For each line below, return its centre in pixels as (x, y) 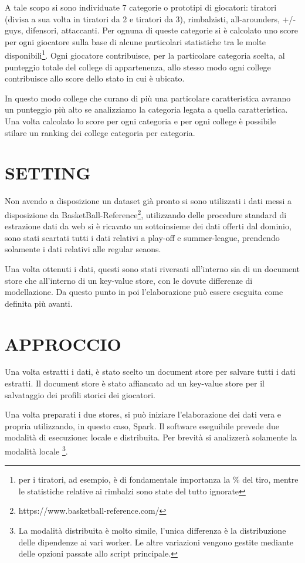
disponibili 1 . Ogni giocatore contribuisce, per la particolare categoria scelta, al (145, 55)
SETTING (48, 173)
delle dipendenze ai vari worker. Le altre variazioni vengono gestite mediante (156, 542)
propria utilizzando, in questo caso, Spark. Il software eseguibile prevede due (142, 425)
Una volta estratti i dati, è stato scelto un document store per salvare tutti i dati (150, 372)
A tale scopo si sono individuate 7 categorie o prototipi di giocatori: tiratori (141, 7)
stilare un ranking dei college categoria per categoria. (100, 132)
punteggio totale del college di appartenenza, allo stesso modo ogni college (138, 67)
